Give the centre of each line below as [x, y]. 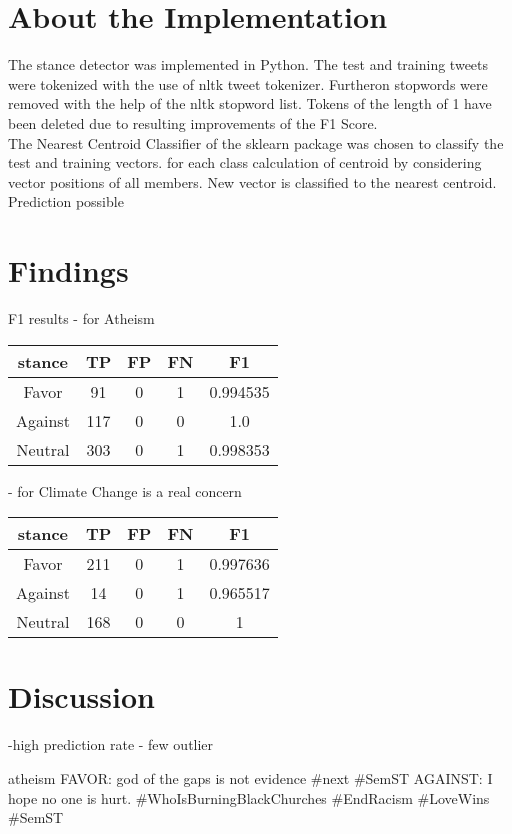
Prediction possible [66, 201]
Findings [68, 270]
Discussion [81, 696]
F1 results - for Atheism [81, 318]
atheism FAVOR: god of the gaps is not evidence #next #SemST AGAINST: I [250, 777]
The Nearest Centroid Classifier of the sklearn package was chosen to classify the [256, 142]
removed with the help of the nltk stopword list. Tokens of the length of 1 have [250, 103]
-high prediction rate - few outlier [111, 744]
